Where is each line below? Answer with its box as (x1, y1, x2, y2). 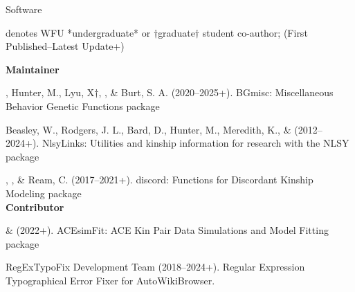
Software (6, 2, 42, 16)
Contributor (6, 199, 64, 214)
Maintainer (6, 62, 60, 76)
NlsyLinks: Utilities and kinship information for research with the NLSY (42, 136, 349, 150)
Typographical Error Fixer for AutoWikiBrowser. (6, 273, 215, 287)
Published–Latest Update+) (6, 39, 125, 53)
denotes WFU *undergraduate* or (6, 25, 151, 39)
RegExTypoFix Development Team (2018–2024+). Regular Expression (6, 259, 305, 274)
